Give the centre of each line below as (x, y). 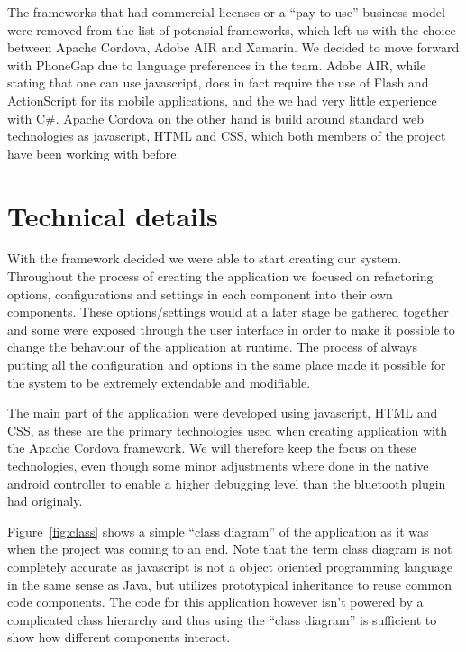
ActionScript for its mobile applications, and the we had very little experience (222, 100)
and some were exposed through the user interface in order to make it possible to (231, 329)
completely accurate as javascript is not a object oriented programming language (230, 566)
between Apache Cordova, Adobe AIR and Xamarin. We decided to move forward (233, 47)
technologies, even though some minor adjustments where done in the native (218, 465)
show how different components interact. (119, 637)
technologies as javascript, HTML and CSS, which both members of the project (227, 136)
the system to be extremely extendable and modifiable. (159, 382)
